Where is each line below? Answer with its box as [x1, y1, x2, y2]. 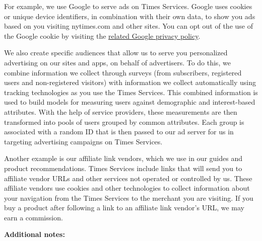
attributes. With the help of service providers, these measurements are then [4, 106, 237, 117]
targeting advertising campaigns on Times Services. [4, 136, 163, 146]
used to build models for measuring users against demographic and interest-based [4, 97, 255, 107]
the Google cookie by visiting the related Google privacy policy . [4, 30, 201, 41]
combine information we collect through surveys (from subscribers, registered [4, 67, 242, 77]
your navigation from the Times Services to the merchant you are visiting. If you [4, 192, 253, 203]
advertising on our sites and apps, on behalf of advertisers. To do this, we [4, 57, 231, 67]
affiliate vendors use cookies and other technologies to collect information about [4, 183, 250, 193]
